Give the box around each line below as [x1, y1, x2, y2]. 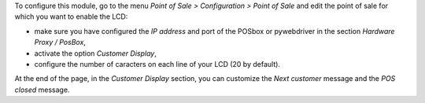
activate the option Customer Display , [34, 48, 157, 58]
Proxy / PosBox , [34, 38, 87, 47]
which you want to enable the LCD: [14, 12, 128, 21]
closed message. [14, 85, 70, 94]
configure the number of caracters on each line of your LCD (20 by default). [34, 59, 281, 68]
